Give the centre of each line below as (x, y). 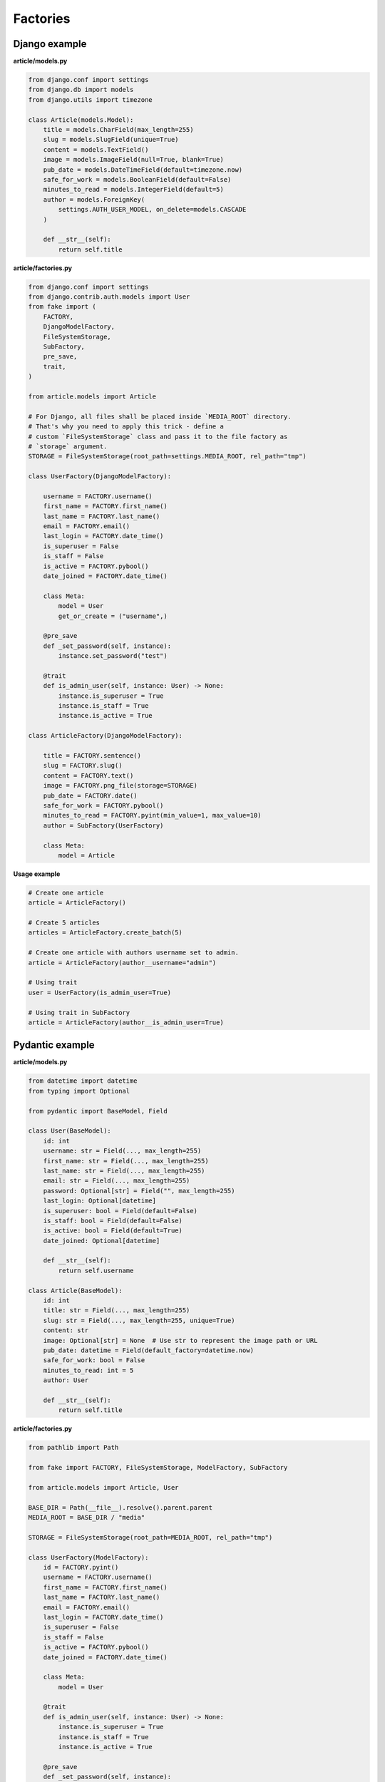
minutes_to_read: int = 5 (88, 1370)
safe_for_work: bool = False (94, 1360)
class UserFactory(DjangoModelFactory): (99, 477)
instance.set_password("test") (113, 656)
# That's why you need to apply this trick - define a (126, 427)
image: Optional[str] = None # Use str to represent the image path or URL (180, 1340)
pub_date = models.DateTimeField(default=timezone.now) (143, 170)
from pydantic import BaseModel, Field (98, 1111)
